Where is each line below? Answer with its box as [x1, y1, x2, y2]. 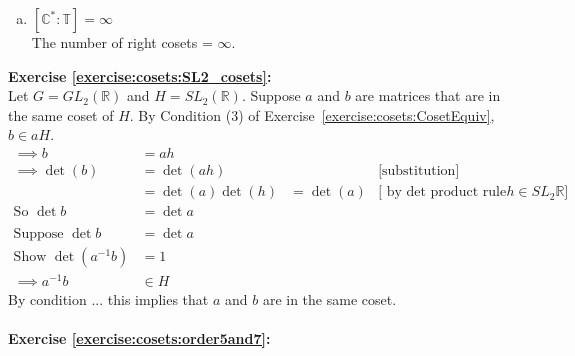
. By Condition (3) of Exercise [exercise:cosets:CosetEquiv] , [129, 104, 495, 125]
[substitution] [378, 164, 460, 179]
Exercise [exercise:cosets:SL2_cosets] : [8, 65, 272, 86]
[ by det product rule [378, 185, 507, 200]
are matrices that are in [355, 85, 501, 106]
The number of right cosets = [31, 32, 213, 52]
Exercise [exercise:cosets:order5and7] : [8, 328, 271, 349]
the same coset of [8, 104, 114, 125]
